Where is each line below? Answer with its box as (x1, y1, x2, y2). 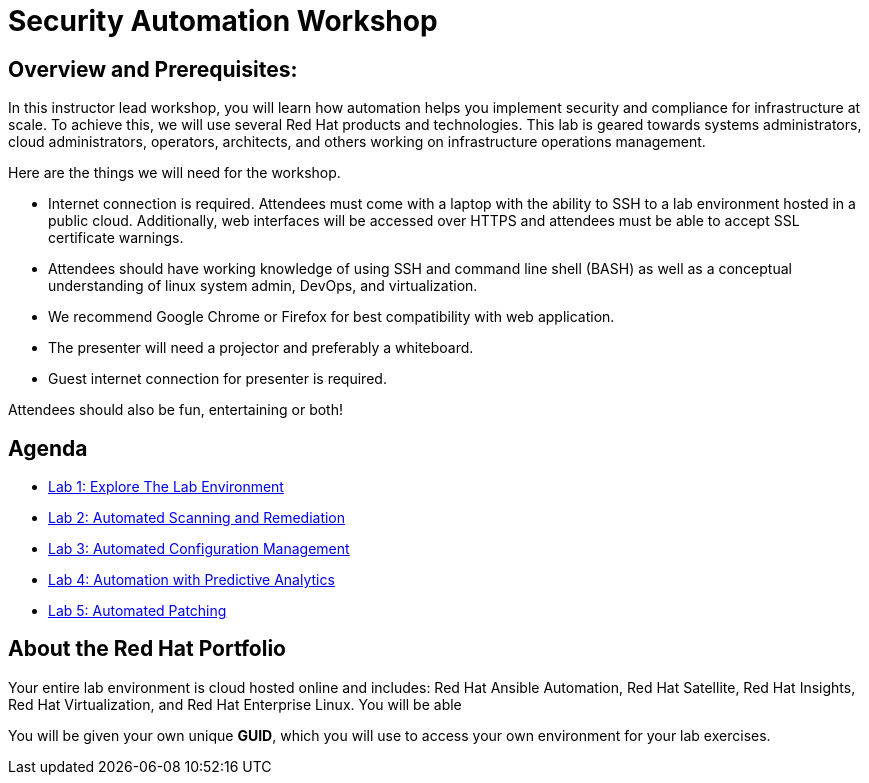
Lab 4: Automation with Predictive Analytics (48, 571, 335, 589)
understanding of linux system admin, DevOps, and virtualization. (48, 277, 478, 295)
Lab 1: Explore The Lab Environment (48, 478, 284, 496)
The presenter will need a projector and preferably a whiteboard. (48, 339, 474, 357)
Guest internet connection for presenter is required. (48, 370, 387, 388)
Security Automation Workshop (8, 4, 438, 38)
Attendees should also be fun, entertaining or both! (8, 401, 343, 419)
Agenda (8, 435, 88, 461)
